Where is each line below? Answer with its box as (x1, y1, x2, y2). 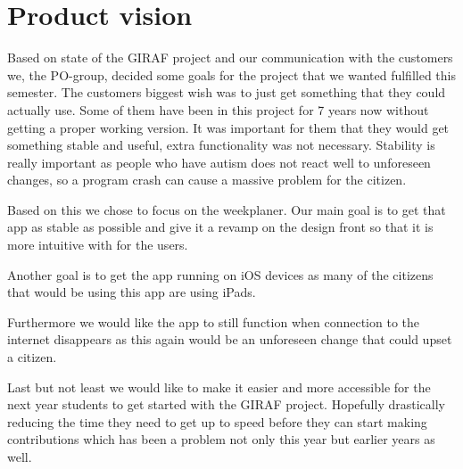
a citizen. (7, 348, 57, 366)
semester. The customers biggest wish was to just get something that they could (7, 83, 446, 102)
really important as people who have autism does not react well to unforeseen (7, 152, 431, 171)
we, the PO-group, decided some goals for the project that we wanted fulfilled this (7, 65, 456, 84)
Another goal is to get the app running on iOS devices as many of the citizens (7, 265, 434, 284)
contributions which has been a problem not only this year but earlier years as (7, 430, 435, 448)
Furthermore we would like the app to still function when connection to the (7, 312, 420, 331)
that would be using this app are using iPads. (7, 283, 256, 301)
